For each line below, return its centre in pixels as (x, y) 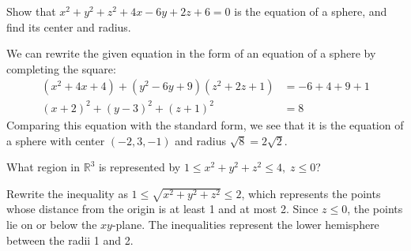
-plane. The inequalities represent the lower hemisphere (245, 225)
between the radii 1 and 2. (70, 240)
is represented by (140, 167)
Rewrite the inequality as (67, 193)
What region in (43, 167)
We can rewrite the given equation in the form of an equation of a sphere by (191, 53)
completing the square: (61, 68)
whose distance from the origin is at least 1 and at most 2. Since (162, 209)
